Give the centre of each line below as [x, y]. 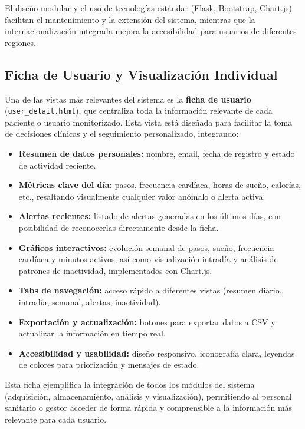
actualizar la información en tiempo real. [92, 333]
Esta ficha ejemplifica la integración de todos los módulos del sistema [130, 384]
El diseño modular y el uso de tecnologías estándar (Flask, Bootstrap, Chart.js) [149, 8]
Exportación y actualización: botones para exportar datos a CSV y [147, 321]
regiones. [21, 42]
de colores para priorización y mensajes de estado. [109, 364]
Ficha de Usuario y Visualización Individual [141, 74]
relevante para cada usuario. [56, 419]
